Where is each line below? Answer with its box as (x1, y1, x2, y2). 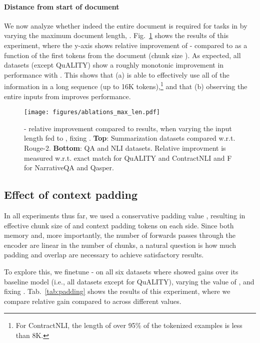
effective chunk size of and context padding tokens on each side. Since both (4, 220, 234, 230)
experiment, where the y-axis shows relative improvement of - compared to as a (4, 40, 247, 50)
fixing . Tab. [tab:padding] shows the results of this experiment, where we (4, 286, 230, 296)
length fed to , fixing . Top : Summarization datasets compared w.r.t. (24, 133, 235, 143)
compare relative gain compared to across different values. (4, 295, 181, 306)
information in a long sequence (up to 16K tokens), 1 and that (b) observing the (4, 80, 247, 92)
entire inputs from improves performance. (4, 91, 131, 101)
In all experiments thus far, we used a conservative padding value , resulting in (4, 210, 245, 221)
